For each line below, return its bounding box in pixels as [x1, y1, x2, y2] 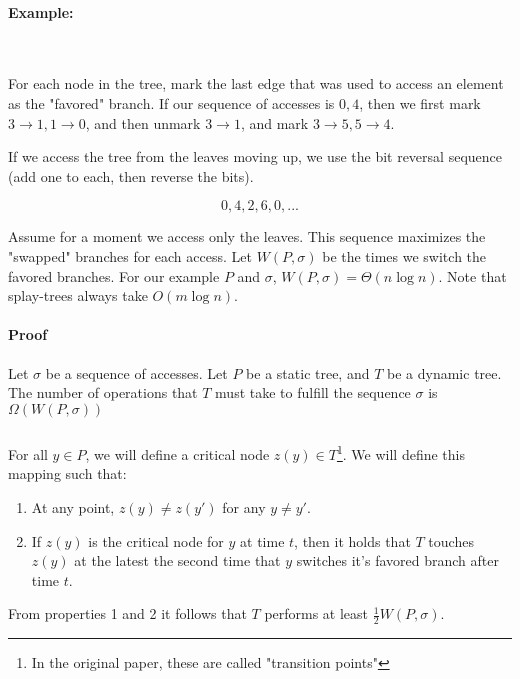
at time [240, 530, 285, 551]
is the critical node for [88, 530, 224, 551]
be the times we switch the [322, 245, 487, 266]
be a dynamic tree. [387, 362, 502, 383]
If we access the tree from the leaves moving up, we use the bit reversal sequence [8, 146, 502, 167]
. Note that [438, 265, 507, 286]
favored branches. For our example [8, 265, 220, 286]
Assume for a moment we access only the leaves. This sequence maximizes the [8, 226, 486, 247]
